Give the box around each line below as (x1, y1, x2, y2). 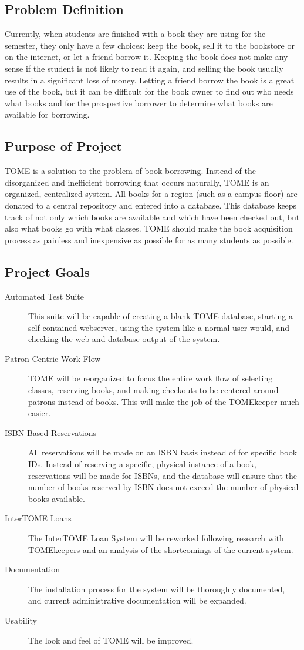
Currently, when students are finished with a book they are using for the (5, 28, 266, 40)
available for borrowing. (5, 108, 90, 120)
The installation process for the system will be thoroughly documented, (28, 582, 285, 595)
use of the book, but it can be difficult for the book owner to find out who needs (5, 85, 294, 98)
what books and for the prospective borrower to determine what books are (5, 96, 273, 109)
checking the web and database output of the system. (28, 333, 220, 345)
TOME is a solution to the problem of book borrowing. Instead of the (5, 165, 256, 177)
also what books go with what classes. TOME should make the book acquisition (5, 222, 293, 234)
